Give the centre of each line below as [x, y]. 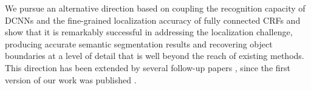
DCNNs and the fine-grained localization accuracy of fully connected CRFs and [153, 20]
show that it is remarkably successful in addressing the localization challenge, [149, 32]
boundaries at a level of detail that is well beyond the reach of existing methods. [155, 56]
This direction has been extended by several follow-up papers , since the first [148, 67]
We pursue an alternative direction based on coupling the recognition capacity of [155, 8]
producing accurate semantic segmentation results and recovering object [139, 43]
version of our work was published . [71, 79]
